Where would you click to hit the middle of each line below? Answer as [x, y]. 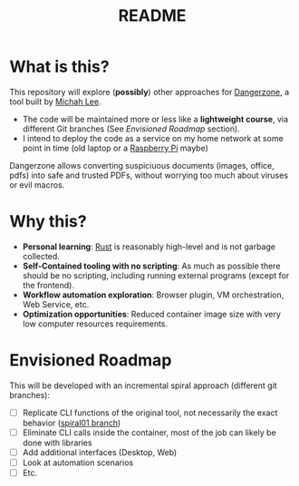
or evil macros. [37, 185]
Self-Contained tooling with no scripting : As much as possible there [151, 266]
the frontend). [48, 285]
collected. [41, 256]
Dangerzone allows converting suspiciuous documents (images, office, [142, 165]
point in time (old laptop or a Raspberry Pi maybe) [115, 148]
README [152, 16]
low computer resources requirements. [95, 324]
